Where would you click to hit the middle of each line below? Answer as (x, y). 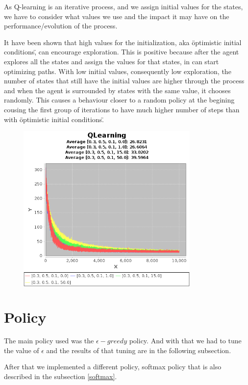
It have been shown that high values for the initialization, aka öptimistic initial (123, 42)
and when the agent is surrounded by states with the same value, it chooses (117, 90)
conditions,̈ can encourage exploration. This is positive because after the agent (122, 52)
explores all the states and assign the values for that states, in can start (112, 61)
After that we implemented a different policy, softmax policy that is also (113, 367)
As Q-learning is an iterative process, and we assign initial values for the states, (124, 6)
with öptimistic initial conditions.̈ (54, 119)
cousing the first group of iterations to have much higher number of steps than (122, 109)
